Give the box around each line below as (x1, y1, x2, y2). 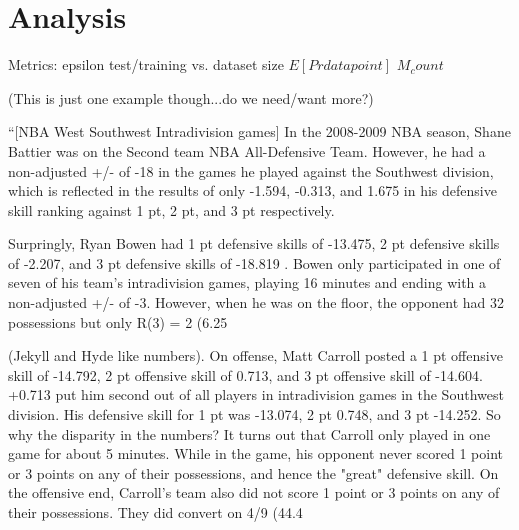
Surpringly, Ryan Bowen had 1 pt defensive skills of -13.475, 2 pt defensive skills (8, 233, 500, 254)
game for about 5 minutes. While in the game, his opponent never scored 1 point (8, 443, 504, 464)
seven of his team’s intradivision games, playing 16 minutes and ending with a (8, 272, 487, 293)
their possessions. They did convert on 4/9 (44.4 (8, 502, 303, 522)
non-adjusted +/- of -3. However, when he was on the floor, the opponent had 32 (8, 292, 505, 313)
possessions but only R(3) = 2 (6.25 (8, 311, 228, 332)
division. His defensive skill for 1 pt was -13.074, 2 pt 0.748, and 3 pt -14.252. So (8, 404, 501, 425)
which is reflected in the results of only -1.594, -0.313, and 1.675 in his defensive (8, 180, 497, 201)
